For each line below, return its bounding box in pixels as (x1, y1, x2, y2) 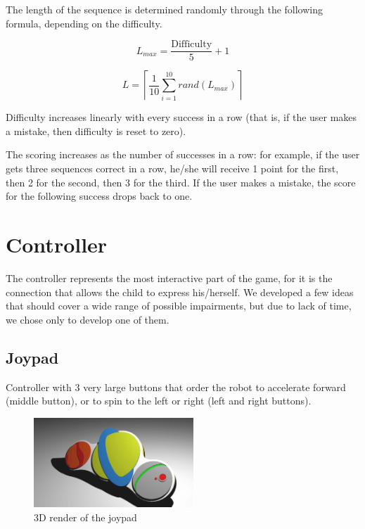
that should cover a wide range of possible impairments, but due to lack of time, (6, 298, 352, 313)
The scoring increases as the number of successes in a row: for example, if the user (6, 147, 360, 162)
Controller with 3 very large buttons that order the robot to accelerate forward (6, 379, 346, 394)
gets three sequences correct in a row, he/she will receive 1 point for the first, (6, 161, 339, 176)
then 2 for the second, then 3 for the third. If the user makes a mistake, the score (6, 174, 356, 189)
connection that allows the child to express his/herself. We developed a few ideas (6, 284, 354, 299)
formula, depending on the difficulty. (6, 15, 162, 30)
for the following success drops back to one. (6, 189, 193, 203)
